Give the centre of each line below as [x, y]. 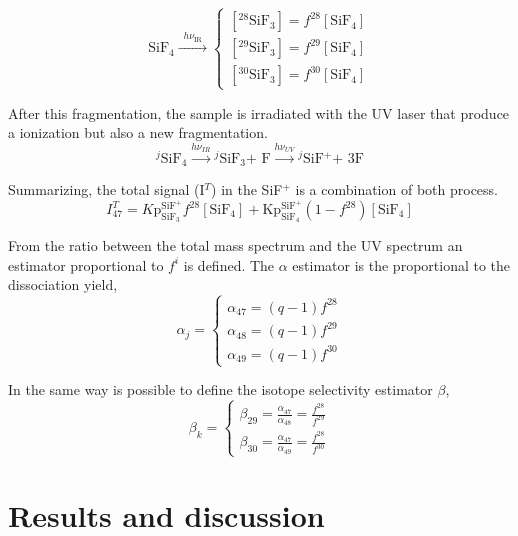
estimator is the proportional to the [401, 264]
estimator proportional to [86, 264]
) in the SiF [247, 189]
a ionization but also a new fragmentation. [138, 132]
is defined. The [229, 264]
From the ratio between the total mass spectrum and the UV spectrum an [235, 245]
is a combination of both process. [396, 189]
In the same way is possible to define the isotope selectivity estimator [220, 389]
